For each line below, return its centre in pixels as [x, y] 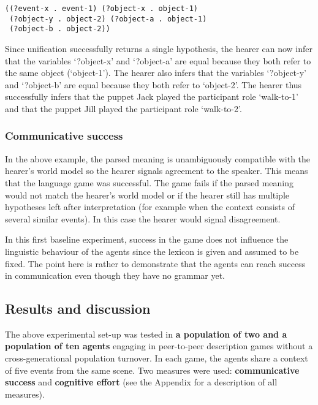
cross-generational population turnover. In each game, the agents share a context [157, 358]
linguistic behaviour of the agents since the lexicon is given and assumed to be [152, 251]
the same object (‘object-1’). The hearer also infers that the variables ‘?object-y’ [156, 73]
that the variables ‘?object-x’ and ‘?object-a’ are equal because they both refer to [158, 60]
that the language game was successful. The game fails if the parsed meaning [150, 182]
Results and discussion [78, 308]
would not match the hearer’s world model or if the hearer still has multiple [147, 195]
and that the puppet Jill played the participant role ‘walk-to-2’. [123, 108]
